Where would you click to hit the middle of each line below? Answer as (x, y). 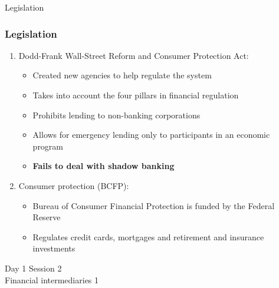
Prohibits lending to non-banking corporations (116, 115)
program (48, 146)
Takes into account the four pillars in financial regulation (136, 95)
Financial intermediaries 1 (52, 279)
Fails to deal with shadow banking (104, 166)
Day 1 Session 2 (33, 268)
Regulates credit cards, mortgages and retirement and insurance (148, 236)
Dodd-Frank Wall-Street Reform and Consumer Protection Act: (134, 55)
